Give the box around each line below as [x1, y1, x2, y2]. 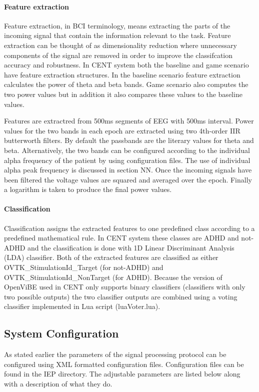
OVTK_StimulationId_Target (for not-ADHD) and [4, 262, 163, 272]
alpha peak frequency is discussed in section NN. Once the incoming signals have [4, 164, 252, 175]
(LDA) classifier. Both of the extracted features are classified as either [4, 252, 218, 262]
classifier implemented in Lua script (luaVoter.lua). [4, 301, 160, 311]
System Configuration [4, 325, 119, 341]
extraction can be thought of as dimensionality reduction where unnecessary [4, 39, 237, 50]
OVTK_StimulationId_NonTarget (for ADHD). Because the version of [4, 271, 222, 282]
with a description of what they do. [4, 378, 112, 389]
